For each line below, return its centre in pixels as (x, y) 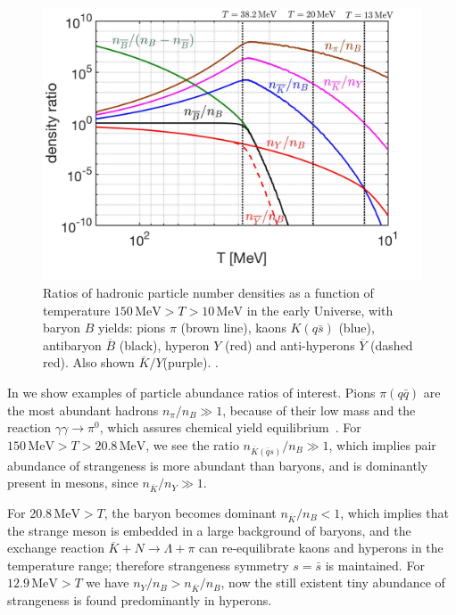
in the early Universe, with (320, 310)
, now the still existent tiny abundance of (333, 582)
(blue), (357, 328)
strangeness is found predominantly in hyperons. (140, 600)
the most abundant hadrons (83, 410)
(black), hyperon (164, 344)
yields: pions (132, 328)
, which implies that (395, 512)
